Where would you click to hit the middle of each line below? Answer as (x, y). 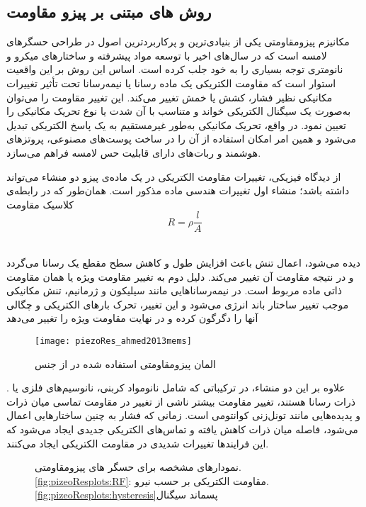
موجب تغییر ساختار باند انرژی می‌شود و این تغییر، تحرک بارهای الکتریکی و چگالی (178, 304)
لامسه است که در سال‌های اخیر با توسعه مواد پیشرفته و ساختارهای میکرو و (167, 55)
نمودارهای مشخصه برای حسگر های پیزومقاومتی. (138, 467)
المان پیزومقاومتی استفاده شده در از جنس (125, 363)
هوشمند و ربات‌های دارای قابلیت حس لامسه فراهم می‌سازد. (134, 152)
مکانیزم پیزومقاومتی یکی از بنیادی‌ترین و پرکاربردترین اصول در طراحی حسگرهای (178, 41)
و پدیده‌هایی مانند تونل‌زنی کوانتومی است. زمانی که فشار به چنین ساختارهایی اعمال (184, 415)
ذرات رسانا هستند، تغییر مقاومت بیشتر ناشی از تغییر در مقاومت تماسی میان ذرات (181, 401)
